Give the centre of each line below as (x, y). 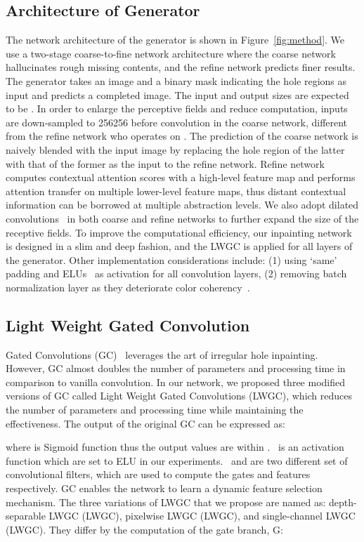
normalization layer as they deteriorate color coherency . (128, 287)
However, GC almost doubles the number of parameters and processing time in (176, 368)
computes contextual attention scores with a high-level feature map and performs (181, 177)
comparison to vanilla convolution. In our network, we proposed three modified (175, 382)
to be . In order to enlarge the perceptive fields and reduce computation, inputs (177, 108)
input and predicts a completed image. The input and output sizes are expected (177, 94)
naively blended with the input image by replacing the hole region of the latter (175, 149)
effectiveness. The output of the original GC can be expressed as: (145, 423)
